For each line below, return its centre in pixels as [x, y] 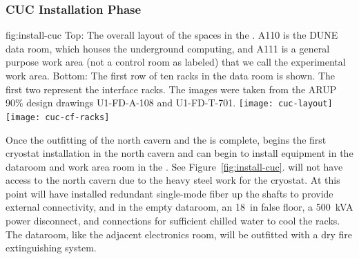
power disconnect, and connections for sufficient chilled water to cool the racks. [173, 221]
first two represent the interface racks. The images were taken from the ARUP [171, 89]
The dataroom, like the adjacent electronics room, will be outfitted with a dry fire [179, 234]
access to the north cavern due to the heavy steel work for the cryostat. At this [173, 180]
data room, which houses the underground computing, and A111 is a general [168, 48]
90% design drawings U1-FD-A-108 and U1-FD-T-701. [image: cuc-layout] [169, 103]
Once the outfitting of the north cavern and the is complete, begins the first [166, 139]
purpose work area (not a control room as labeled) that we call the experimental [176, 62]
